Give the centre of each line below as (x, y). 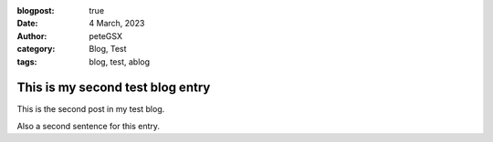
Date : (27, 24)
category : (36, 49)
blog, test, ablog (120, 61)
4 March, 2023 (117, 24)
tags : (27, 61)
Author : (32, 35)
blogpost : (36, 10)
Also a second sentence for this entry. (88, 126)
